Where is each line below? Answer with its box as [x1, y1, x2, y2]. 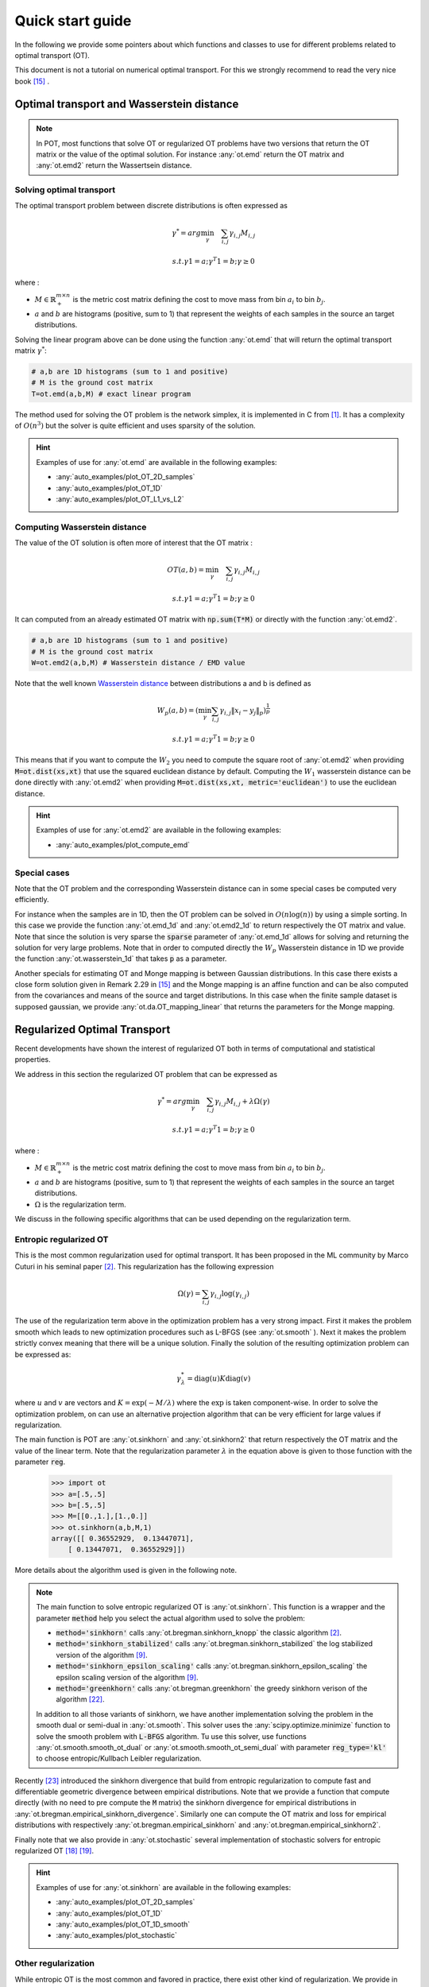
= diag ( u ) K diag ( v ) [187, 1373, 251, 1383]
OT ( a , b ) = [167, 565, 204, 575]
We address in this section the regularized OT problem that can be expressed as [14, 1069, 278, 1079]
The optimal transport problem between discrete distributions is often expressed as [14, 201, 288, 211]
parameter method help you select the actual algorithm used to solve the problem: [36, 1613, 306, 1623]
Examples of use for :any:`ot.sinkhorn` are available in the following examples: [36, 1882, 292, 1892]
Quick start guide [14, 12, 132, 29]
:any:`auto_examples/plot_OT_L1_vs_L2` [56, 494, 184, 504]
